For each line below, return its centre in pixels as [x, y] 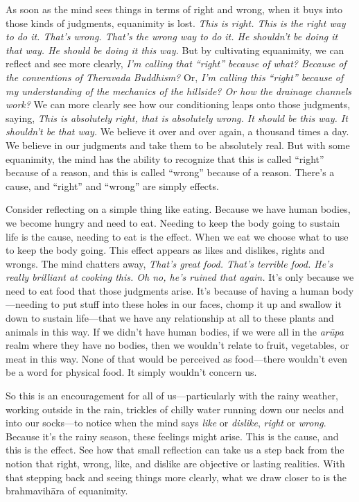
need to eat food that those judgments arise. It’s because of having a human [167, 290]
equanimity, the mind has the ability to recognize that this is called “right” [165, 158]
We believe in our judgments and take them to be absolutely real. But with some [178, 145]
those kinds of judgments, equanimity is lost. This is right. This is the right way [176, 23]
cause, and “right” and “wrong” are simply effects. [112, 185]
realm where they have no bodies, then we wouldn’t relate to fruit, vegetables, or [177, 345]
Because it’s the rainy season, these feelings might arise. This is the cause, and [172, 436]
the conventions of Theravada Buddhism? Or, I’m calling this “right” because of [175, 77]
